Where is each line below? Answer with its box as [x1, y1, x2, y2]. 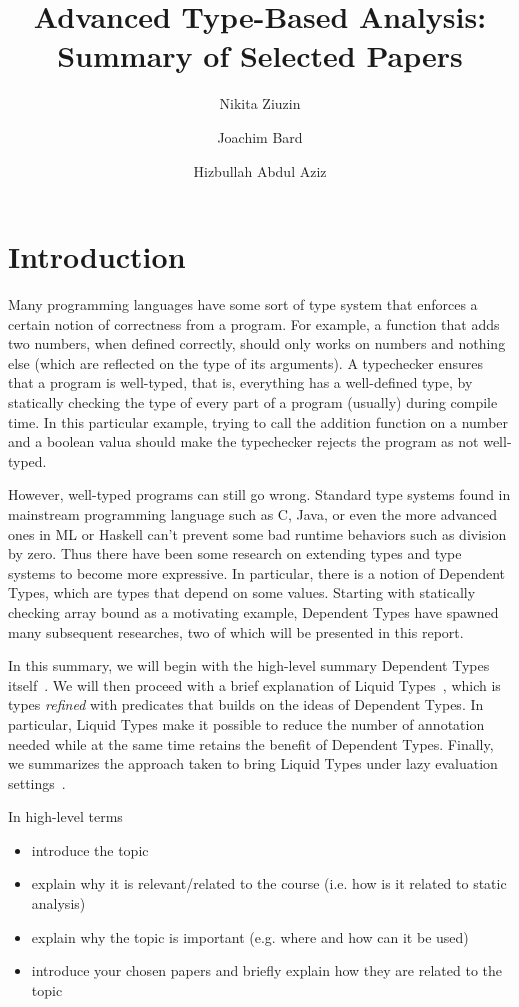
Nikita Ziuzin [219, 93, 301, 114]
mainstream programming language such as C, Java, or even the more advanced [8, 503, 498, 524]
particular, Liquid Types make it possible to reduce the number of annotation [8, 713, 485, 734]
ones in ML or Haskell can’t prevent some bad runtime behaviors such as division [8, 523, 507, 544]
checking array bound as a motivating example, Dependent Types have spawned [8, 601, 499, 622]
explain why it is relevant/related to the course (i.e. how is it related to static [31, 873, 507, 894]
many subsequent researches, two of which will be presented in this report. [8, 621, 464, 642]
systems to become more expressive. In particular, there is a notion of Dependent [8, 562, 506, 583]
